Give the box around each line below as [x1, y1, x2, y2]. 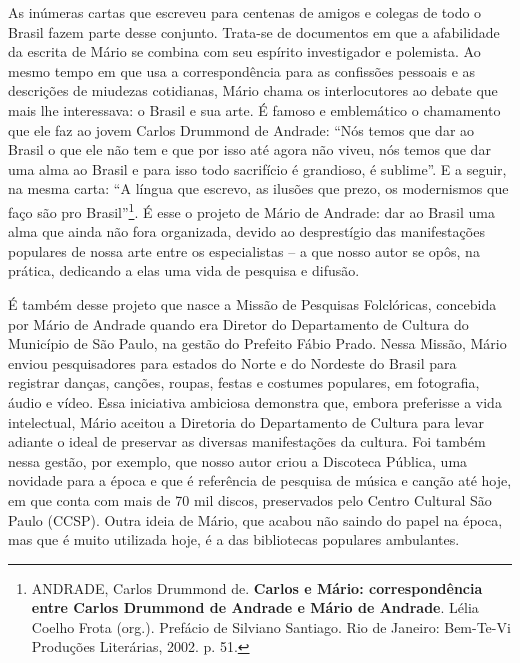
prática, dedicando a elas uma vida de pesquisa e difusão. [8, 260, 360, 281]
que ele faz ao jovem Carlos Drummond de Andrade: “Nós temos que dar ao [8, 119, 475, 140]
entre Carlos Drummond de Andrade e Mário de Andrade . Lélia [31, 597, 479, 618]
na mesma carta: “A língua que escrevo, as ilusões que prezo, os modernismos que [8, 178, 509, 199]
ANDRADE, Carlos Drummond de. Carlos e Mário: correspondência [31, 577, 483, 598]
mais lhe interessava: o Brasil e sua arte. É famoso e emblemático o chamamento [8, 99, 501, 120]
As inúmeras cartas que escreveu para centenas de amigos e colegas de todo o [8, 2, 482, 22]
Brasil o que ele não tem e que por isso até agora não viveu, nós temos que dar [8, 139, 491, 160]
